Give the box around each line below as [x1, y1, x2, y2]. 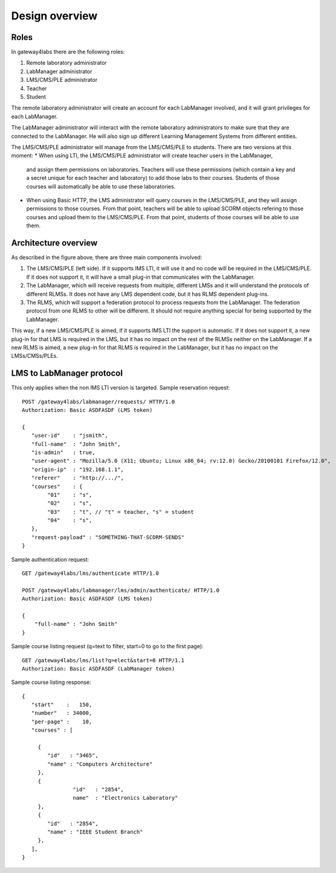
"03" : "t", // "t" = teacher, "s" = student [47, 508, 195, 515]
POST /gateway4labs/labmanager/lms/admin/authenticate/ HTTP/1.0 [22, 586, 220, 594]
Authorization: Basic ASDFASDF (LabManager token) [22, 665, 175, 672]
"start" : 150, [31, 702, 92, 708]
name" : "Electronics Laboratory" [73, 794, 178, 802]
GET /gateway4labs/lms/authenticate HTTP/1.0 [22, 570, 160, 577]
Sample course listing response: [11, 679, 91, 686]
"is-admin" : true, [31, 449, 95, 456]
